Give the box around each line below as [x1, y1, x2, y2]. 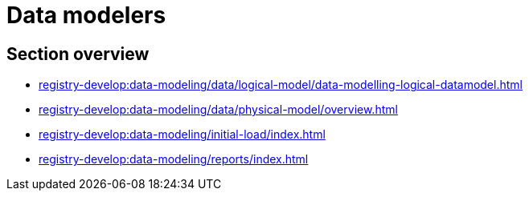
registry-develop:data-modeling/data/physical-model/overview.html [39, 103, 398, 117]
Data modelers [6, 2, 166, 29]
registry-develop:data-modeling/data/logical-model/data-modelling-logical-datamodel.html [39, 78, 523, 92]
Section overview [6, 43, 150, 64]
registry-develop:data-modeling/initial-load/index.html [39, 127, 326, 142]
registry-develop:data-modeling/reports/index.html [39, 152, 309, 167]
